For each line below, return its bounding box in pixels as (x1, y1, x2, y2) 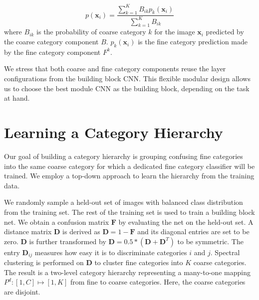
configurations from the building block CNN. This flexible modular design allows (4, 73, 251, 84)
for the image (154, 26, 195, 37)
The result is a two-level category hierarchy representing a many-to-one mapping (4, 267, 251, 277)
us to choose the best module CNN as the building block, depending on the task (4, 83, 250, 93)
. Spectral (210, 247, 240, 257)
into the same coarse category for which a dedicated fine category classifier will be (4, 160, 255, 171)
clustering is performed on (4, 257, 84, 268)
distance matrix (4, 226, 52, 237)
